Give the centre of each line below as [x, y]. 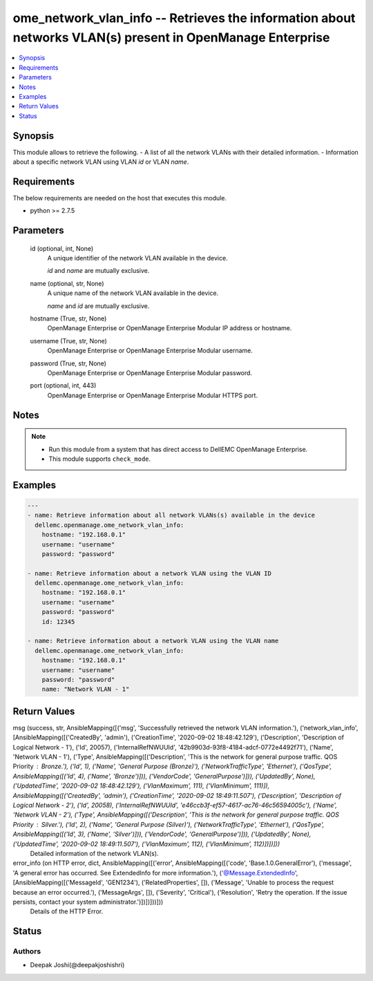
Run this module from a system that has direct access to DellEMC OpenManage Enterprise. [178, 449]
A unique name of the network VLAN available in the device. [133, 293]
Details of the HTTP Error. [67, 911]
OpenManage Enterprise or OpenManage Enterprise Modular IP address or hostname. [170, 328]
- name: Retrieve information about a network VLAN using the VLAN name [153, 641]
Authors [27, 951]
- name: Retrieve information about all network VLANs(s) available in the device [171, 515]
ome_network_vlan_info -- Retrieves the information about [184, 18]
